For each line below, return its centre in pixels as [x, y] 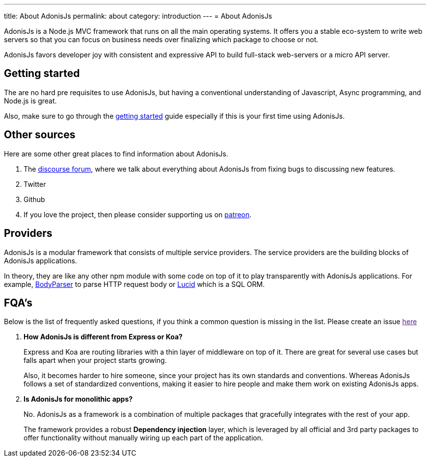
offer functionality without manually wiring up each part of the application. [144, 438]
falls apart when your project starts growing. [95, 360]
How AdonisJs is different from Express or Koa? [103, 337]
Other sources [40, 135]
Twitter [35, 184]
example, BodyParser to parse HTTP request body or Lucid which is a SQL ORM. [134, 284]
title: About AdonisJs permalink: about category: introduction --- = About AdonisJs [138, 16]
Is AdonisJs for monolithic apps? [78, 399]
